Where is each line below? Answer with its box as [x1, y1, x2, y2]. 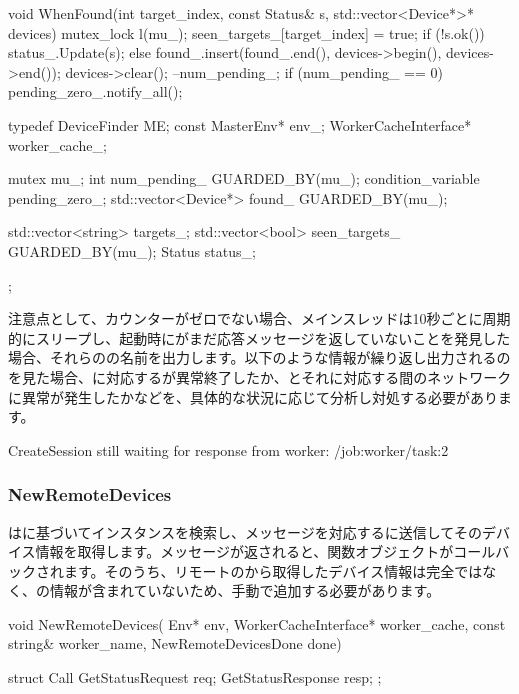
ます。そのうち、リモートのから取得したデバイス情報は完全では [63, 560, 483, 581]
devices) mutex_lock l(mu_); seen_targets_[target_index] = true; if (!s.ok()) [8, 22, 485, 43]
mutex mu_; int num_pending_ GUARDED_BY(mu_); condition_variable [8, 168, 480, 189]
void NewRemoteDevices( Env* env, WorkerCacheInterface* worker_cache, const [8, 613, 506, 634]
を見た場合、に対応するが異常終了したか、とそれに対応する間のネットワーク [8, 366, 512, 387]
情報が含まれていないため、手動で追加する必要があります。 [49, 580, 441, 601]
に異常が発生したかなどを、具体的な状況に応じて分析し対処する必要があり [8, 386, 498, 407]
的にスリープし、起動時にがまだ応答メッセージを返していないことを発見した [8, 327, 511, 348]
